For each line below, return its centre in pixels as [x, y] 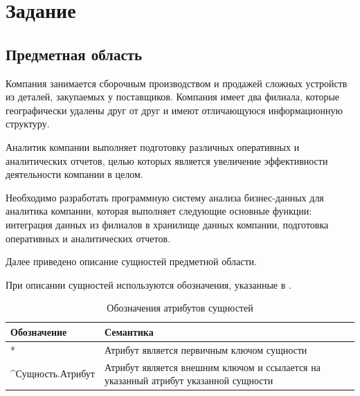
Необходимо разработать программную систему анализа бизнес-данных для [165, 197]
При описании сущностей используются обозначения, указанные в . [148, 284]
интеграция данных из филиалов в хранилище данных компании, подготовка [167, 224]
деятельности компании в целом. [74, 174]
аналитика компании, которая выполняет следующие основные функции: [159, 211]
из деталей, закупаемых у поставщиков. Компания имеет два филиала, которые [173, 97]
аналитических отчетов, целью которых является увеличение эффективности [167, 160]
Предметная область [74, 54]
